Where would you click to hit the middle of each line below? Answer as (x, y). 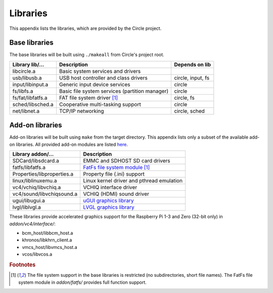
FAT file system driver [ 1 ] (88, 98)
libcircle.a (24, 71)
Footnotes (22, 265)
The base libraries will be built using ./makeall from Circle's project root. (87, 55)
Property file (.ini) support (114, 174)
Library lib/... (28, 64)
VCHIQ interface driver (110, 187)
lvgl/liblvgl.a (27, 207)
